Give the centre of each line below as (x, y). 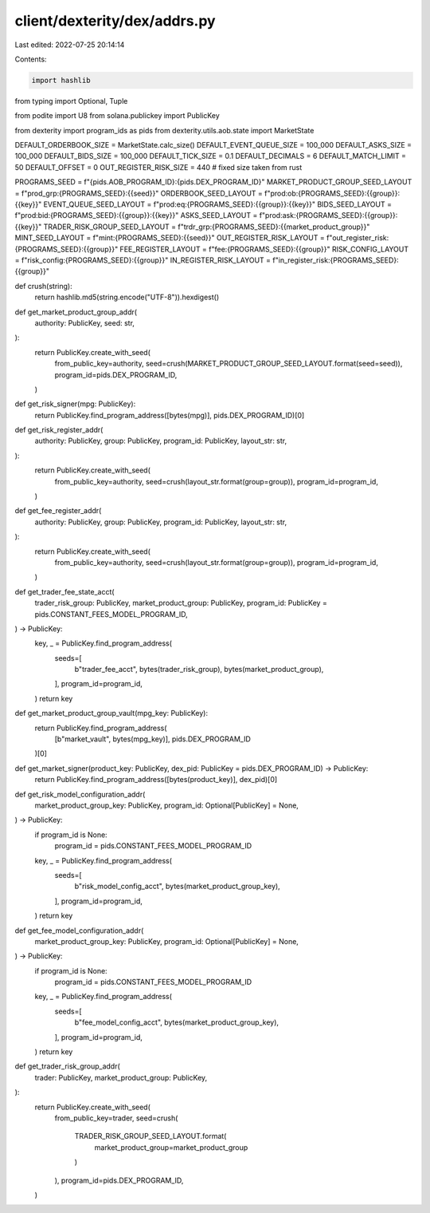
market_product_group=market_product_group (171, 1147)
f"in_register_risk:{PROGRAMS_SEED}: (335, 260)
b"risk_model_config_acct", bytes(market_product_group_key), (177, 887)
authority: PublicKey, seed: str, (85, 322)
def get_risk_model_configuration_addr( (80, 794)
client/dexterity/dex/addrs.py (115, 21)
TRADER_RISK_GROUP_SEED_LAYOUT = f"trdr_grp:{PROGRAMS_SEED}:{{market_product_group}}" (207, 227)
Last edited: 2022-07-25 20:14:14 (70, 45)
